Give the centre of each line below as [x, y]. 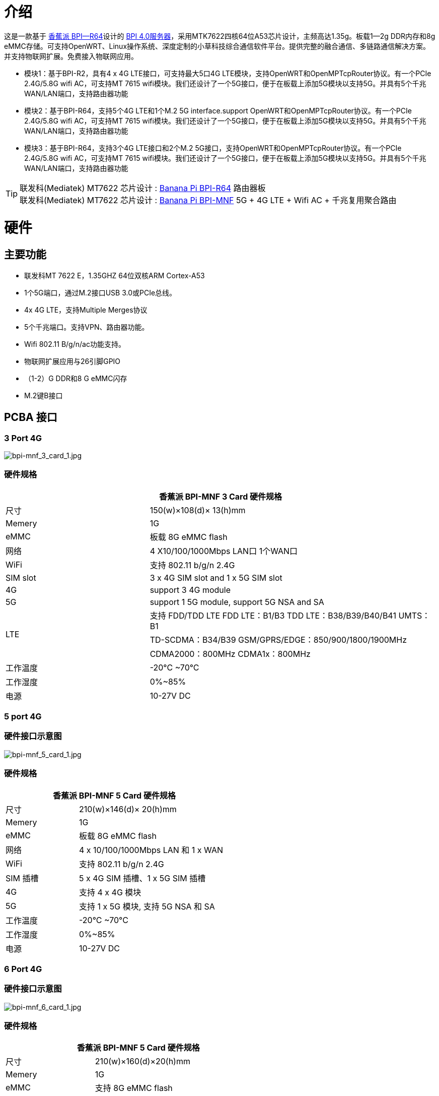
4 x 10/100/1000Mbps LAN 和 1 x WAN [151, 850]
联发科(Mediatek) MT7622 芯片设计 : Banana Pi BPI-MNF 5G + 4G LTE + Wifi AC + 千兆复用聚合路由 [208, 200]
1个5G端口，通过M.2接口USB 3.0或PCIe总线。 [100, 292]
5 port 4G [23, 717]
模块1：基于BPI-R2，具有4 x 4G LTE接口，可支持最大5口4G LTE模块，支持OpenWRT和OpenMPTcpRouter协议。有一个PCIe [228, 73]
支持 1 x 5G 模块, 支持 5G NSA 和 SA [147, 906]
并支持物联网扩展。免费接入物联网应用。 [71, 56]
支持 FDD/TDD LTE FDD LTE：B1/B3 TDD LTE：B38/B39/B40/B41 [273, 615]
